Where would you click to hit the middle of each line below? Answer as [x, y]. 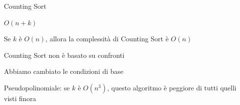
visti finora [20, 98]
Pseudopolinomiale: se [37, 87]
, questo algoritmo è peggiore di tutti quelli [172, 87]
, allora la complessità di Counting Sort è [107, 39]
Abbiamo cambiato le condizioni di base [64, 71]
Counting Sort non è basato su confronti [64, 55]
